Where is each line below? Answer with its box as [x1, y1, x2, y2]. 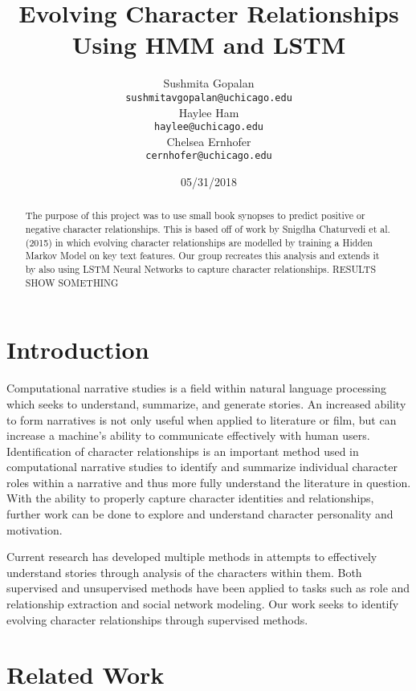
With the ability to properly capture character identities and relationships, [6, 490, 374, 506]
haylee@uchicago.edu [153, 121, 264, 133]
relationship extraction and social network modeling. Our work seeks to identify [6, 595, 399, 612]
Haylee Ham [178, 104, 239, 120]
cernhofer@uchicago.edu [145, 150, 272, 162]
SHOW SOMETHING [25, 275, 119, 289]
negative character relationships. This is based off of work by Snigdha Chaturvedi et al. [25, 222, 390, 236]
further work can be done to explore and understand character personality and [6, 506, 394, 522]
